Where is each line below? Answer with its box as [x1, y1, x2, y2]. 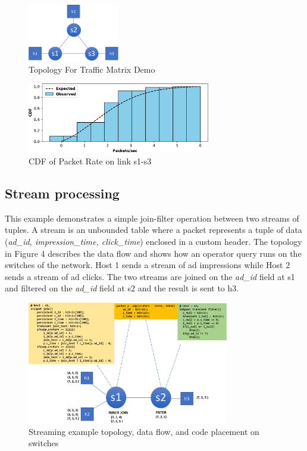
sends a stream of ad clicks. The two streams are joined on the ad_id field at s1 [5, 270, 295, 282]
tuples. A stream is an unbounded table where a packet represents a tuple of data [5, 223, 302, 236]
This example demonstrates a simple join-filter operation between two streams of [5, 211, 299, 224]
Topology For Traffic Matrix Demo [29, 63, 155, 75]
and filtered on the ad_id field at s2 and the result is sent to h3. [5, 282, 239, 294]
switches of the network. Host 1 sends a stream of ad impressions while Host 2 [5, 259, 290, 271]
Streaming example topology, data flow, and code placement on [29, 425, 259, 437]
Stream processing [5, 184, 120, 202]
